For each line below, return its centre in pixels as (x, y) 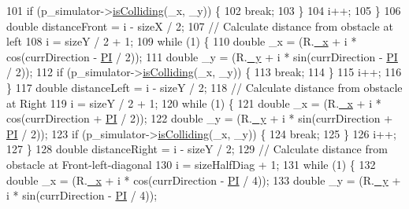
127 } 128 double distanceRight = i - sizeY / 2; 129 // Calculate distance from (197, 149)
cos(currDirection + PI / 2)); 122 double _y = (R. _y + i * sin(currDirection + (200, 118)
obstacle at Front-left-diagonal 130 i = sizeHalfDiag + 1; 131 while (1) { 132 (191, 164)
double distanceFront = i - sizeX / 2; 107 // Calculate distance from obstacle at (200, 26)
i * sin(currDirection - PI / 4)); (82, 195)
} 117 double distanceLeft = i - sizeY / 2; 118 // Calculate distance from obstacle (204, 87)
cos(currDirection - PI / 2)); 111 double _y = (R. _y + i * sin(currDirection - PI (202, 56)
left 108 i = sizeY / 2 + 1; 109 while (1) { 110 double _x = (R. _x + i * (182, 41)
